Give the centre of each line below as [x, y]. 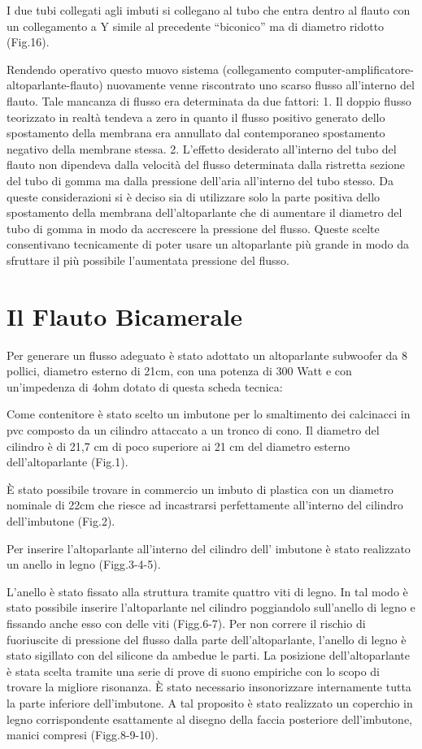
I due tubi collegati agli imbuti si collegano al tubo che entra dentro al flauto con [209, 10]
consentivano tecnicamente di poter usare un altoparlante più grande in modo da [208, 244]
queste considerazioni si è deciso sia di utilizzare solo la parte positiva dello [194, 196]
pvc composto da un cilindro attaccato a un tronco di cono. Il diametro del [193, 430]
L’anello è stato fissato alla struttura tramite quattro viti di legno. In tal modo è [207, 591]
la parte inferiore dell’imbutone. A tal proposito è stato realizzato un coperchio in [210, 702]
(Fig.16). [28, 42]
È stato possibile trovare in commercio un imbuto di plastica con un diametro [200, 489]
